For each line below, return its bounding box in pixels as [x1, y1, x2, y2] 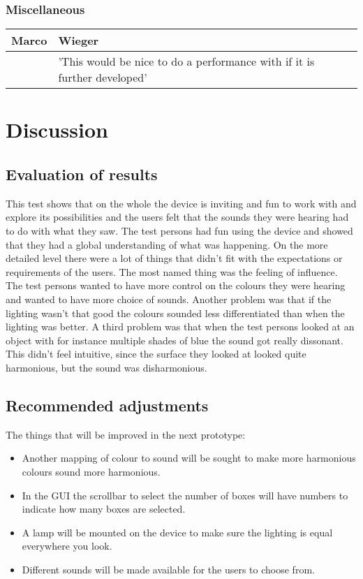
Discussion [6, 115, 108, 144]
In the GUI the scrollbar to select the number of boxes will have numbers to [22, 488, 348, 502]
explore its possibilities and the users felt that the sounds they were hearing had [6, 210, 349, 224]
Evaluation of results [6, 163, 158, 184]
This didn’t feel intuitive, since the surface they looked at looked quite [6, 346, 306, 361]
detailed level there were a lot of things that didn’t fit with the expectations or [6, 251, 343, 265]
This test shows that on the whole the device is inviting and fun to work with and [6, 196, 357, 210]
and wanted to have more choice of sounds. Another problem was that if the [6, 291, 332, 306]
